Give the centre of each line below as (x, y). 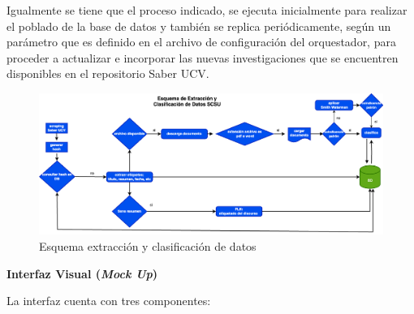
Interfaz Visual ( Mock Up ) (82, 273)
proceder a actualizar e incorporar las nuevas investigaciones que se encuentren (203, 57)
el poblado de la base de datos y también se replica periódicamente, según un (199, 26)
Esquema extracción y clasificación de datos (148, 246)
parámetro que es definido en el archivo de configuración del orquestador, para (201, 42)
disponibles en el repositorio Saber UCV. (108, 73)
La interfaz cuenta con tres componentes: (109, 301)
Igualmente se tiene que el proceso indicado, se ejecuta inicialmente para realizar (207, 10)
